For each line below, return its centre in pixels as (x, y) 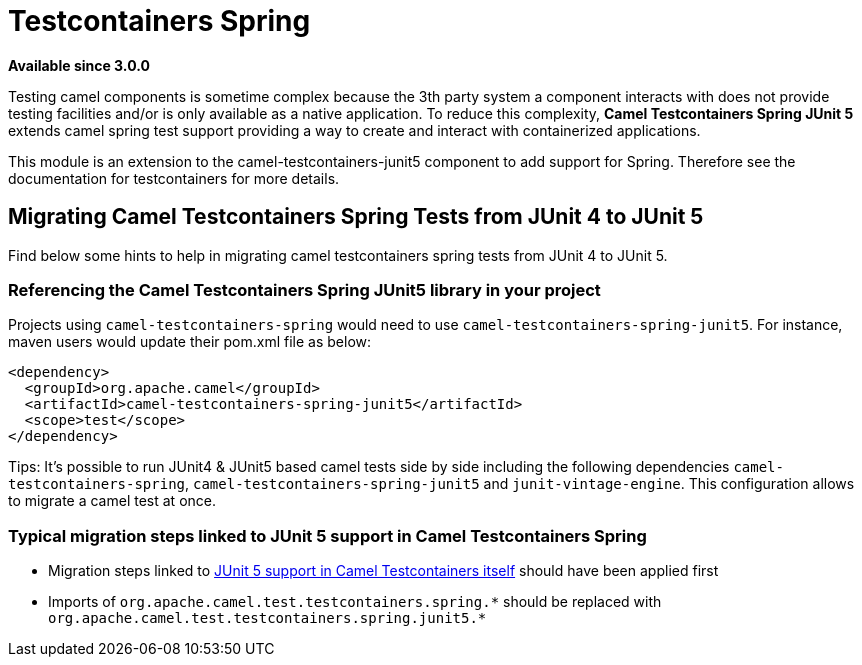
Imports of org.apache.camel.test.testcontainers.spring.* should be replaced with (355, 602)
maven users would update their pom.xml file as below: (190, 342)
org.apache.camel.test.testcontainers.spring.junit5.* (267, 618)
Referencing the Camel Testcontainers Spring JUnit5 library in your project (304, 289)
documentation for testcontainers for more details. (174, 178)
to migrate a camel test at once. (112, 501)
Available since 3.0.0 (79, 65)
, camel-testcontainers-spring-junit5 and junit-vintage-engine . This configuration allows (520, 484)
